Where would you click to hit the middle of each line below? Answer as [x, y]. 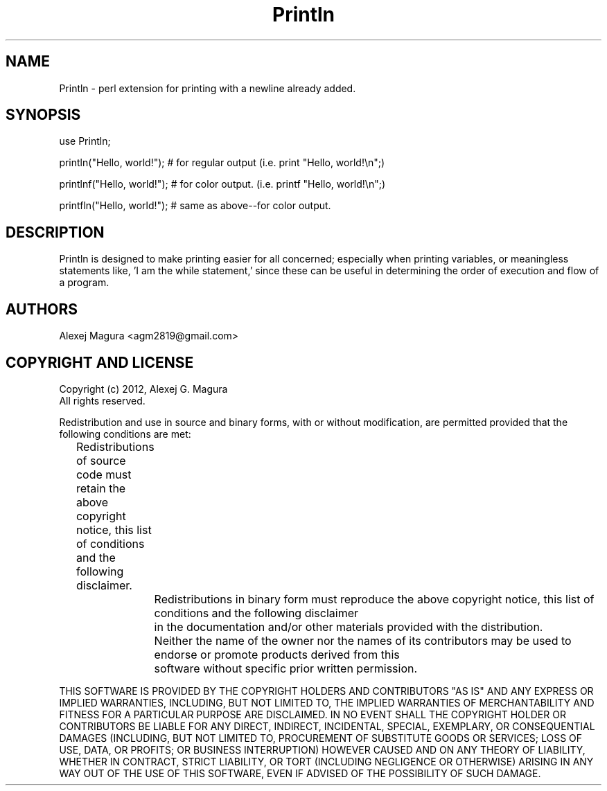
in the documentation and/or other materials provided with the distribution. [349, 626]
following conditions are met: [125, 434]
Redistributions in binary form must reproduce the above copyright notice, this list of [374, 599]
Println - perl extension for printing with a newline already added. [208, 88]
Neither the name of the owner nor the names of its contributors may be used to [363, 640]
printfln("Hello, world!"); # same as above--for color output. [195, 206]
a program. [84, 283]
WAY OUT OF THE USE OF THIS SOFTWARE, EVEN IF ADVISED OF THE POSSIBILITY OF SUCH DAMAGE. [300, 773]
